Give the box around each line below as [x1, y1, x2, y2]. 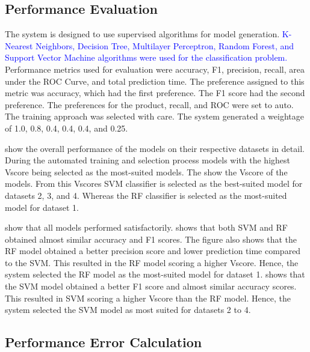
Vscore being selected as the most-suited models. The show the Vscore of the [5, 165, 288, 178]
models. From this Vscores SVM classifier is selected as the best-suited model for [5, 177, 303, 190]
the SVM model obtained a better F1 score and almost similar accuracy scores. [5, 280, 297, 293]
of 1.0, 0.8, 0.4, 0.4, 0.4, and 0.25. [5, 121, 128, 134]
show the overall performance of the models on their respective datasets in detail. [5, 142, 305, 154]
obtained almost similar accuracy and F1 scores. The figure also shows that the [5, 232, 297, 245]
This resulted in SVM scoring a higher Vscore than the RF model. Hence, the [5, 291, 291, 304]
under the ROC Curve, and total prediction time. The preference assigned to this [5, 74, 305, 87]
